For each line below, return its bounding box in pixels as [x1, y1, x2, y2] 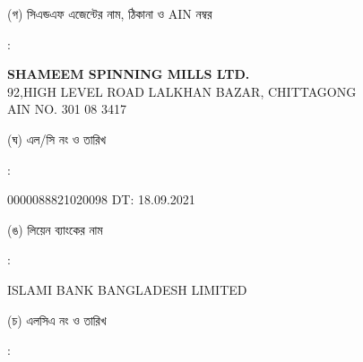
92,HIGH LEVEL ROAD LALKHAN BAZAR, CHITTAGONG [7, 82, 357, 100]
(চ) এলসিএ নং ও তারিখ [7, 310, 107, 329]
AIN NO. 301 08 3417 [7, 99, 126, 118]
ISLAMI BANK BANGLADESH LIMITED [7, 280, 247, 298]
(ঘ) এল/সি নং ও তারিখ [7, 129, 107, 148]
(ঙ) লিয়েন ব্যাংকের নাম [7, 220, 103, 238]
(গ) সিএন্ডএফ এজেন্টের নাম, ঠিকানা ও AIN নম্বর [7, 4, 212, 22]
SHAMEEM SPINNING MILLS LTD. [7, 65, 250, 83]
